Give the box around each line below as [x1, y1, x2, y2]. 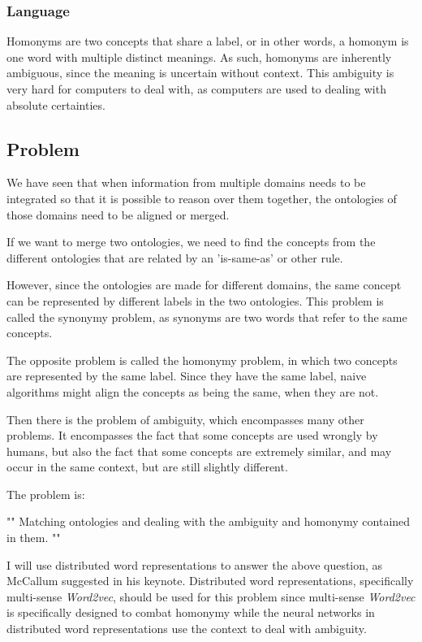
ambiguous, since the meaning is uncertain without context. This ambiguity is [6, 64, 394, 81]
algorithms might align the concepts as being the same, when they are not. [6, 383, 379, 400]
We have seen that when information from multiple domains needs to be [6, 174, 366, 191]
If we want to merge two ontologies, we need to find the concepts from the [6, 233, 376, 250]
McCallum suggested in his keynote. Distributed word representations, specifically [6, 572, 414, 589]
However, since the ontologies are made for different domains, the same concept [6, 276, 402, 293]
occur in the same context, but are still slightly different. [6, 458, 288, 475]
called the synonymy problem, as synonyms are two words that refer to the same [6, 308, 407, 325]
